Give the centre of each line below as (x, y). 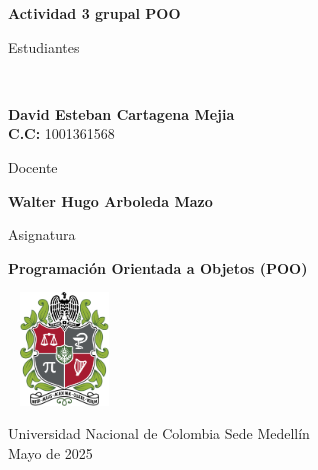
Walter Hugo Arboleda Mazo (110, 200)
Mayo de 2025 (50, 452)
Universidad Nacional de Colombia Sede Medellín (159, 433)
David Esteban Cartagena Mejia (121, 113)
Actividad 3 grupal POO (94, 13)
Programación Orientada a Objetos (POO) (158, 267)
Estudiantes (44, 46)
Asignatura (42, 234)
